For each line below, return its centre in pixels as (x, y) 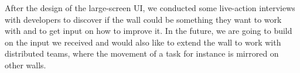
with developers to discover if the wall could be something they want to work (143, 19)
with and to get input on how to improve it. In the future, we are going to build (149, 31)
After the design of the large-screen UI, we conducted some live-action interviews (150, 8)
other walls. (25, 65)
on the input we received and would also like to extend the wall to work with (143, 42)
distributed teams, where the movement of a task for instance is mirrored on (142, 53)
